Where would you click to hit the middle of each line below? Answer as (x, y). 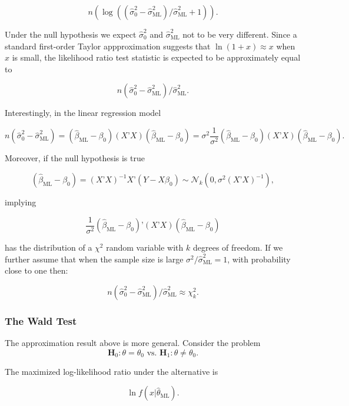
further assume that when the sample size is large (94, 259)
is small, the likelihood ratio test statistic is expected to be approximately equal (156, 57)
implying (21, 202)
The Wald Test (41, 320)
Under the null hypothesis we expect (71, 34)
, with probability (259, 259)
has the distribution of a (49, 247)
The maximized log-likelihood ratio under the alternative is (112, 371)
